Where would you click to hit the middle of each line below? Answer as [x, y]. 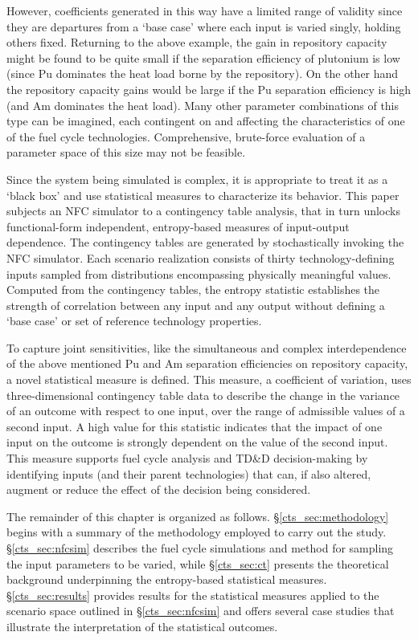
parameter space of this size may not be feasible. [126, 152]
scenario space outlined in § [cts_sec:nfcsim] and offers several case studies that [201, 611]
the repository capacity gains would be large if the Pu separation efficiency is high [209, 89]
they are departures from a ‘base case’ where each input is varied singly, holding [204, 26]
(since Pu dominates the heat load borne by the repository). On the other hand [203, 73]
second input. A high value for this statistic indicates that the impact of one [195, 426]
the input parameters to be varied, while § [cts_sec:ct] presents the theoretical [198, 563]
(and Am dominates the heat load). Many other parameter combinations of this [203, 105]
